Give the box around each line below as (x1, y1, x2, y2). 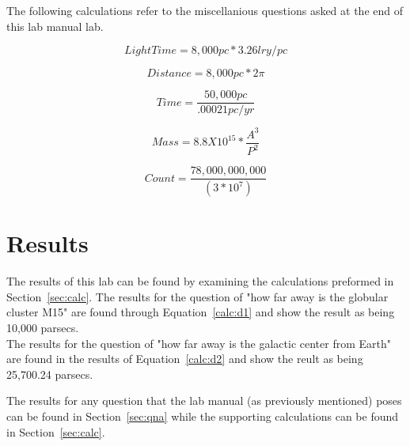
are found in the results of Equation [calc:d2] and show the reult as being (6, 350, 363, 367)
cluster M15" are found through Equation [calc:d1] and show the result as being (6, 304, 395, 320)
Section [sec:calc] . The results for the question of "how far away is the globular (6, 288, 389, 304)
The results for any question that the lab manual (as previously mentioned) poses (6, 392, 402, 409)
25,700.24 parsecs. (6, 365, 93, 382)
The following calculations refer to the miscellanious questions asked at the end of (6, 2, 404, 18)
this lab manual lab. (6, 17, 104, 34)
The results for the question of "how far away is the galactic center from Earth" (6, 334, 392, 351)
